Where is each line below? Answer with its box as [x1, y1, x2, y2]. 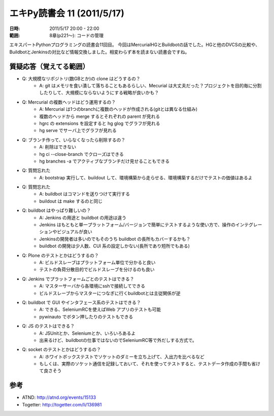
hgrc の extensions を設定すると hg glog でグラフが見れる [39, 120, 160, 126]
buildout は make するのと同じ [39, 198, 102, 204]
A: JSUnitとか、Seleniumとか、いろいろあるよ [39, 330, 136, 336]
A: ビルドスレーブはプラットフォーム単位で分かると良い [39, 260, 156, 265]
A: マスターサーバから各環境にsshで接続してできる [39, 283, 146, 289]
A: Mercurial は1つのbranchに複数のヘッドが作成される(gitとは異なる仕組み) [39, 106, 198, 112]
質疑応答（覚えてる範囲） [9, 62, 89, 71]
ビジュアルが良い [56, 229, 92, 235]
